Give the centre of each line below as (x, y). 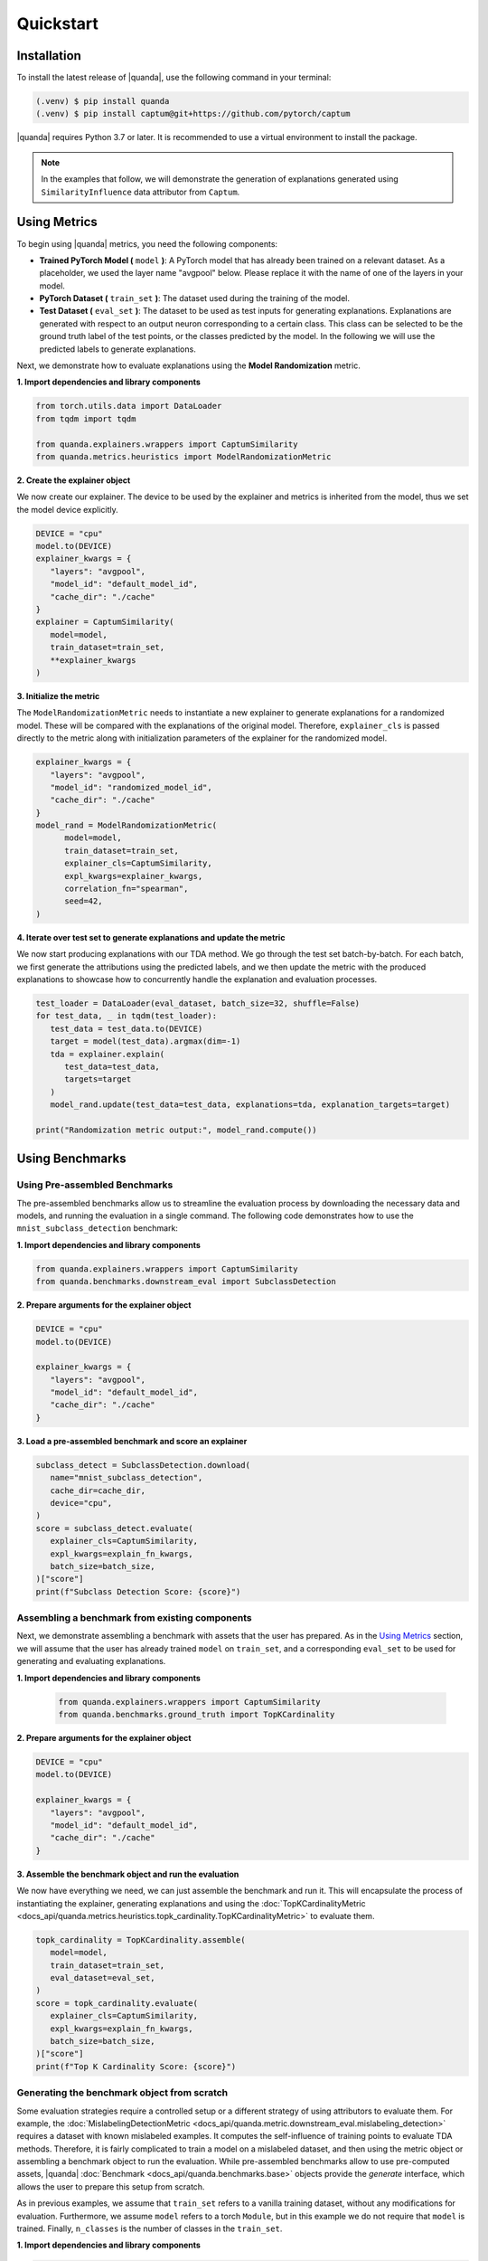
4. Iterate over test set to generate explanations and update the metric (151, 937)
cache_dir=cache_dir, (98, 1490)
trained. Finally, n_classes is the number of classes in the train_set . (150, 2228)
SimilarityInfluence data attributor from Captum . (141, 192)
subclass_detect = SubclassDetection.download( (143, 1465)
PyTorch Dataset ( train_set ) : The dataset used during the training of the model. (194, 298)
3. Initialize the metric (58, 695)
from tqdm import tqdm (86, 419)
